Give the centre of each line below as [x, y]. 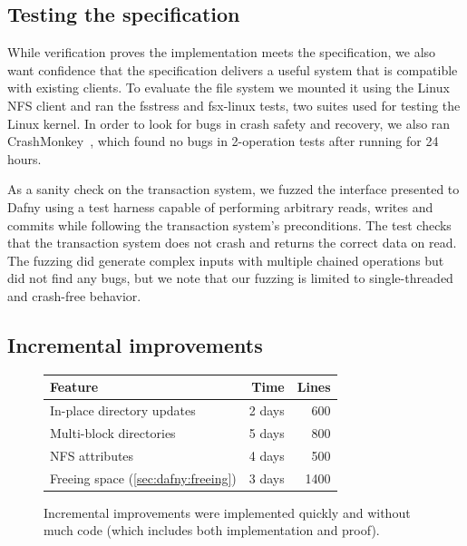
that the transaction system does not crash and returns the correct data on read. [232, 243]
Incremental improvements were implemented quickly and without [227, 512]
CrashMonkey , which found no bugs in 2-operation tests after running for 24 [223, 141]
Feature [74, 387]
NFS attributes [92, 455]
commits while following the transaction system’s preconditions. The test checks [229, 224]
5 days [267, 432]
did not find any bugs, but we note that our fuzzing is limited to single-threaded [230, 278]
